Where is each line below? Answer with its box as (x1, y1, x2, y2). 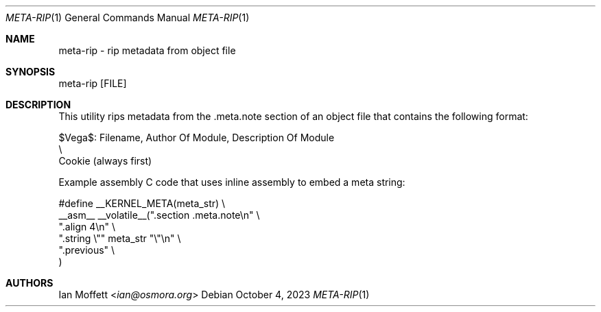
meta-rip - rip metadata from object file (58, 45, 236, 56)
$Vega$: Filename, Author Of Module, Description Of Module (58, 132, 335, 143)
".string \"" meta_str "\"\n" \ (58, 232, 181, 244)
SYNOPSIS (5, 66, 56, 77)
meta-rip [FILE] (58, 77, 127, 89)
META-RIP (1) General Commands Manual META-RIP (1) (5, 12, 250, 23)
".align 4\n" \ (58, 221, 116, 232)
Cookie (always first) (58, 155, 152, 167)
